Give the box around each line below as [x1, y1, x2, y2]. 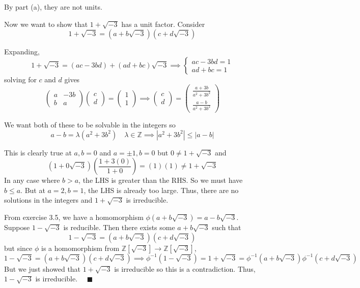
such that [212, 222, 241, 233]
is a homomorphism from [41, 242, 120, 253]
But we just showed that [4, 263, 81, 274]
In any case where [4, 175, 60, 185]
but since [4, 242, 33, 253]
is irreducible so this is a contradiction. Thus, [114, 263, 256, 274]
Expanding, [4, 46, 40, 57]
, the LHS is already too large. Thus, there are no [84, 184, 239, 195]
